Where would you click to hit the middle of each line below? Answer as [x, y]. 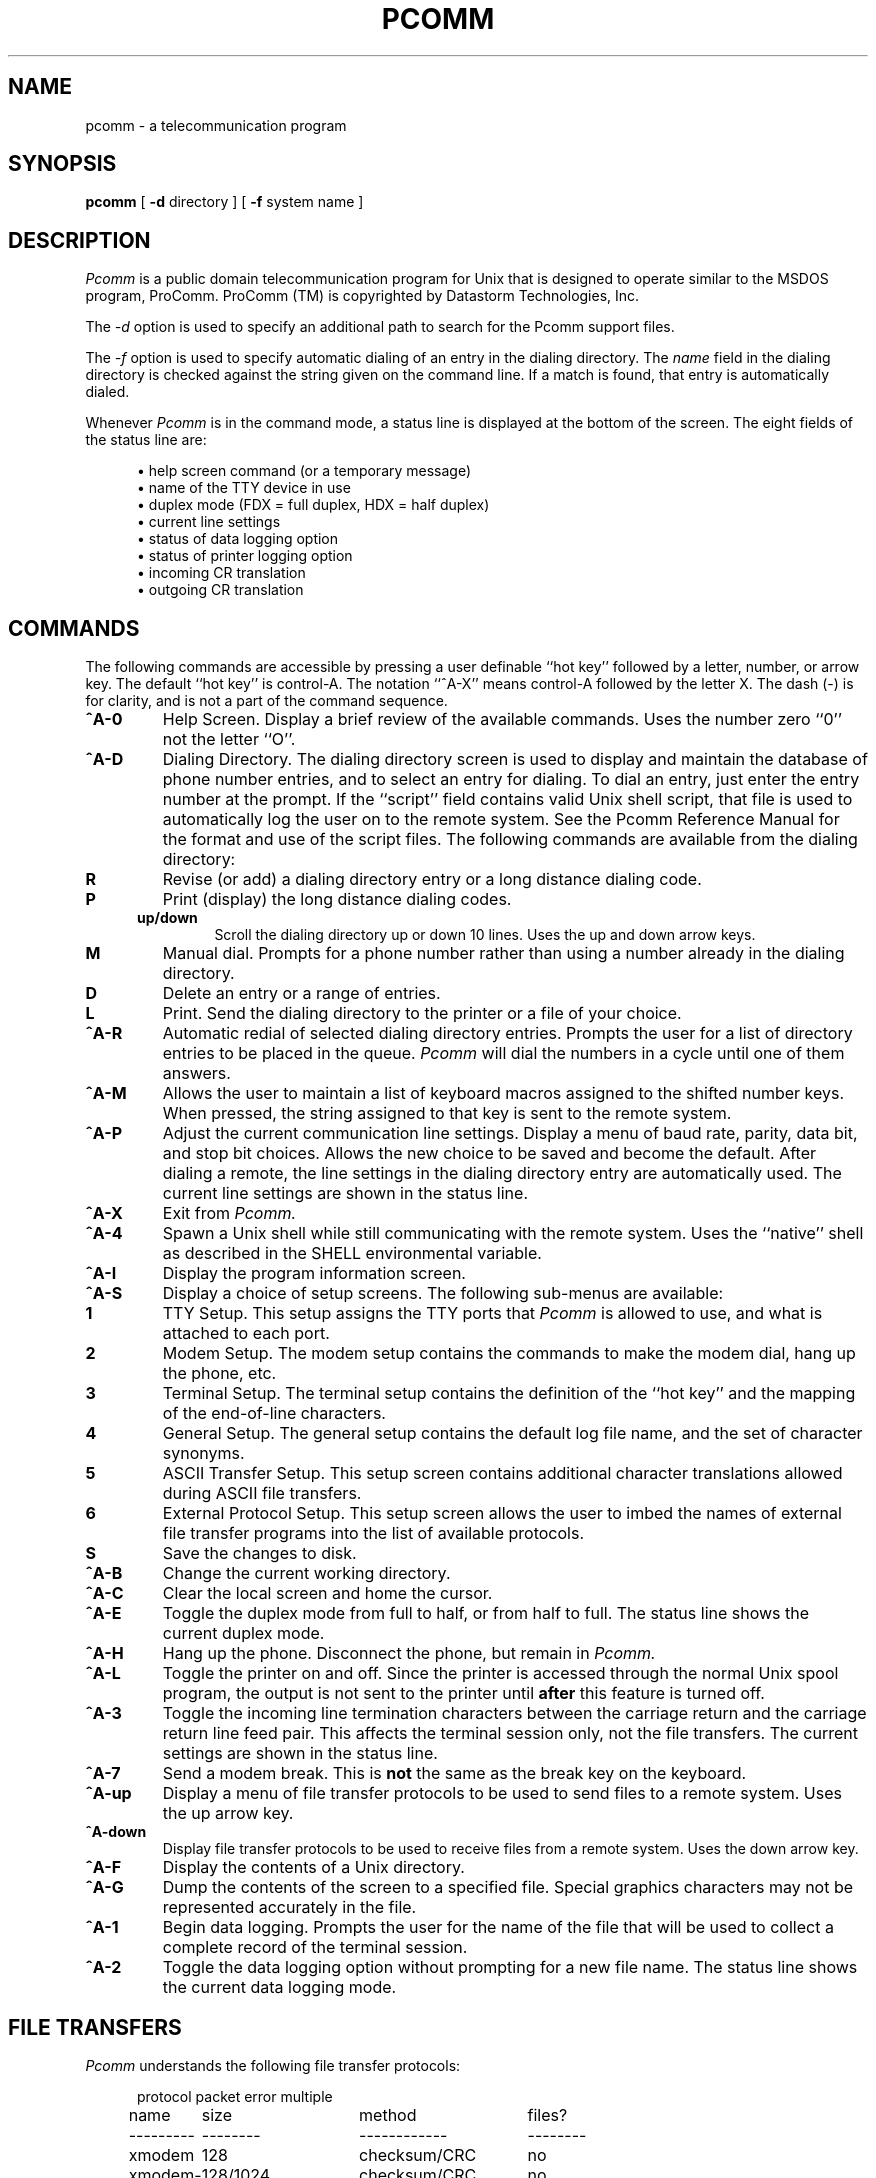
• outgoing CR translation [220, 590]
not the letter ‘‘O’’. [229, 739]
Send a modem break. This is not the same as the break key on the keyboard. [454, 1773]
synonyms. [203, 1453]
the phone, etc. [219, 1373]
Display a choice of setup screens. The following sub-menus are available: [443, 1293]
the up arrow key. [228, 1813]
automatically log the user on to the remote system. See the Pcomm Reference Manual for [501, 819]
